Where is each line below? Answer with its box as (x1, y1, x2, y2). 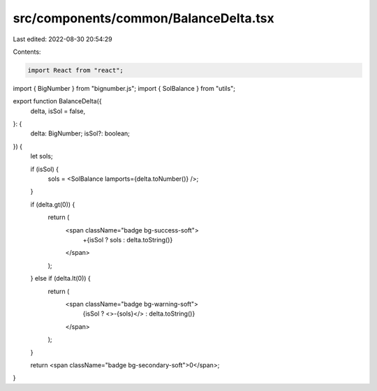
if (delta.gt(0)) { (30, 200, 75, 209)
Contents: (13, 47, 41, 56)
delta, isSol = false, (30, 107, 86, 115)
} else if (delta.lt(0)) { (30, 274, 91, 283)
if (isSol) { (30, 165, 59, 173)
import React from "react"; (27, 66, 124, 74)
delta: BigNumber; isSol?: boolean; (30, 129, 131, 138)
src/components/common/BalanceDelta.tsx (13, 10, 275, 26)
